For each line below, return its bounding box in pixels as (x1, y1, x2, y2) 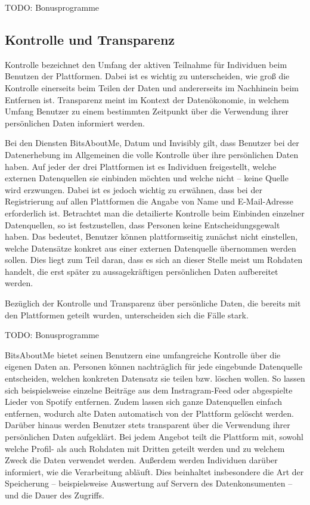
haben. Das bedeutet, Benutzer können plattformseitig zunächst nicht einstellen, (5, 230, 298, 243)
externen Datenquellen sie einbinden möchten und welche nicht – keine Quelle (5, 172, 289, 184)
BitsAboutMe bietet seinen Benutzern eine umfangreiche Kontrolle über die (5, 348, 281, 361)
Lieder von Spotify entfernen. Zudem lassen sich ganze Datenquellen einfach (5, 395, 283, 408)
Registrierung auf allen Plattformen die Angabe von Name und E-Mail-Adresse (5, 195, 293, 207)
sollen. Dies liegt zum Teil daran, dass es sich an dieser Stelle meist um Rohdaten (5, 253, 303, 266)
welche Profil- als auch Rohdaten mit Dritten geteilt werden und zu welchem (5, 442, 285, 454)
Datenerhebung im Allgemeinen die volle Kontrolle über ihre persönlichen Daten (5, 148, 299, 160)
